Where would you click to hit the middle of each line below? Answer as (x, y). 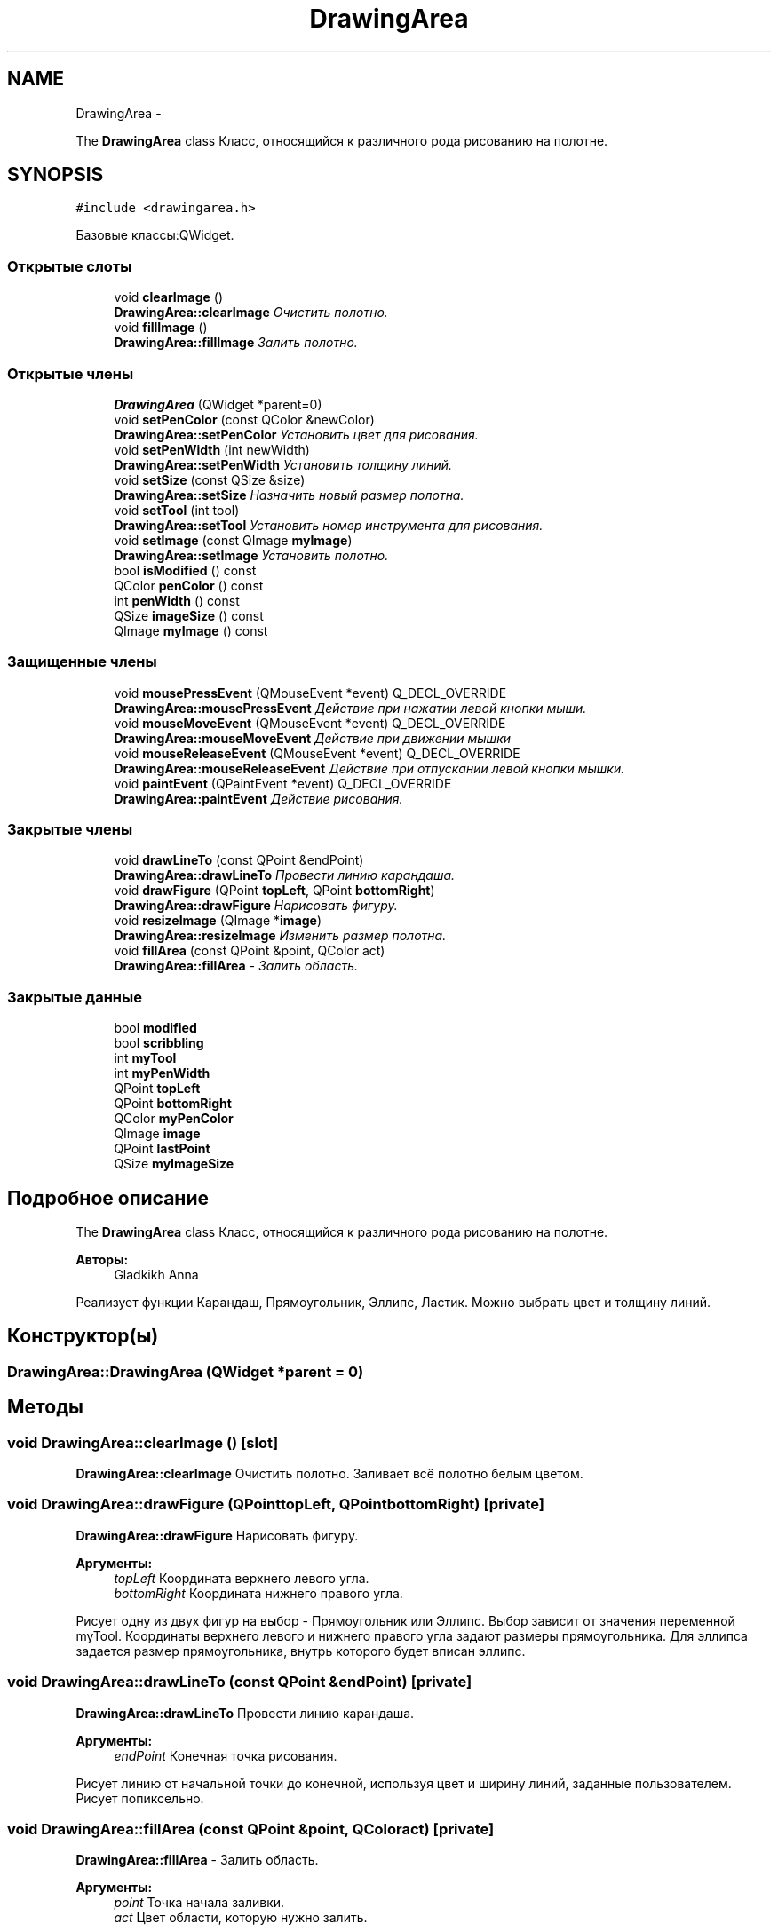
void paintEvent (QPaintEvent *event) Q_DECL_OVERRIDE (283, 783)
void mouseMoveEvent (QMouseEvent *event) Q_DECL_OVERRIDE (310, 723)
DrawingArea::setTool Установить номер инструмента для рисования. (329, 525)
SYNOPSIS (56, 175)
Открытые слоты (70, 266)
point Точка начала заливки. (199, 1903)
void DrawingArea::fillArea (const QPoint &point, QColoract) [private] (251, 1829)
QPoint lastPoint (162, 1149)
